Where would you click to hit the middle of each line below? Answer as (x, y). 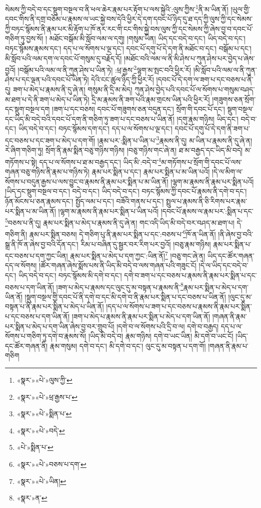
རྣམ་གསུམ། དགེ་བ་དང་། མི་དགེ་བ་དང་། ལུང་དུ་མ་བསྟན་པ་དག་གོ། (128, 345)
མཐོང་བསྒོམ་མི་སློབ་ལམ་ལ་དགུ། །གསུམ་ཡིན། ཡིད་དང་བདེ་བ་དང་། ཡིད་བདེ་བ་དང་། (147, 38)
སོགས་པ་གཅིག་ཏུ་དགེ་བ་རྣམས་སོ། (46, 336)
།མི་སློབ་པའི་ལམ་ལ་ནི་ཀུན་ (225, 69)
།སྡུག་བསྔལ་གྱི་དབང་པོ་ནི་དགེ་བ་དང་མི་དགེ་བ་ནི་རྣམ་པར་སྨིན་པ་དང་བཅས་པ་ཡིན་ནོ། (125, 296)
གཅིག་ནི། (16, 234)
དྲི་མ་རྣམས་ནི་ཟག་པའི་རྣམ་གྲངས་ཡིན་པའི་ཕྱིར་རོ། (151, 99)
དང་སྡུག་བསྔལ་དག (27, 109)
